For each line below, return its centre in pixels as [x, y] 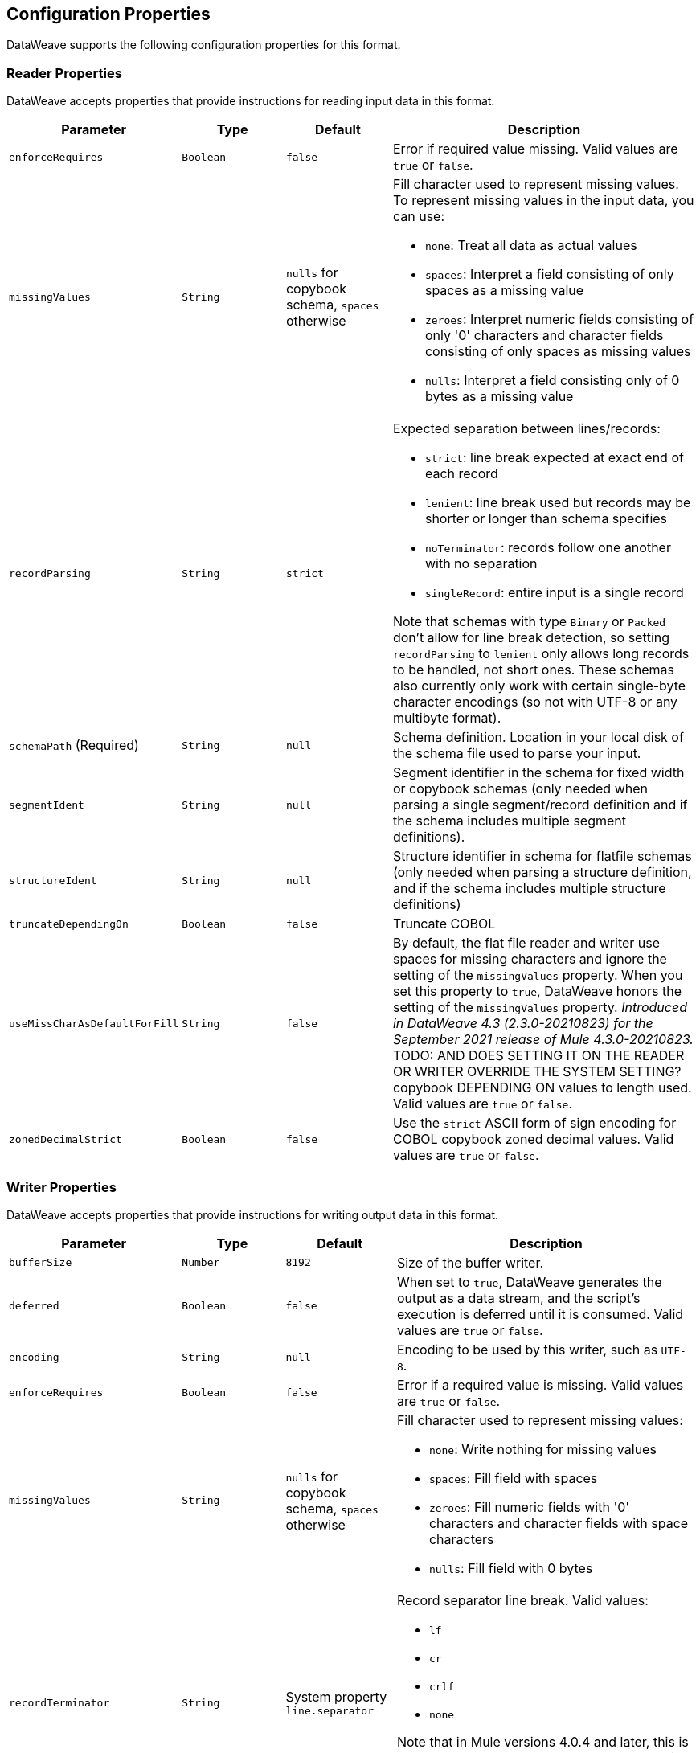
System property [336, 1697]
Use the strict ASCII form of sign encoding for [534, 1123]
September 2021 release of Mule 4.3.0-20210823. [543, 1040]
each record [461, 474]
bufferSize [41, 1263]
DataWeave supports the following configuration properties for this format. [204, 45]
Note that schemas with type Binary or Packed [529, 622]
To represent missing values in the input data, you [543, 201]
